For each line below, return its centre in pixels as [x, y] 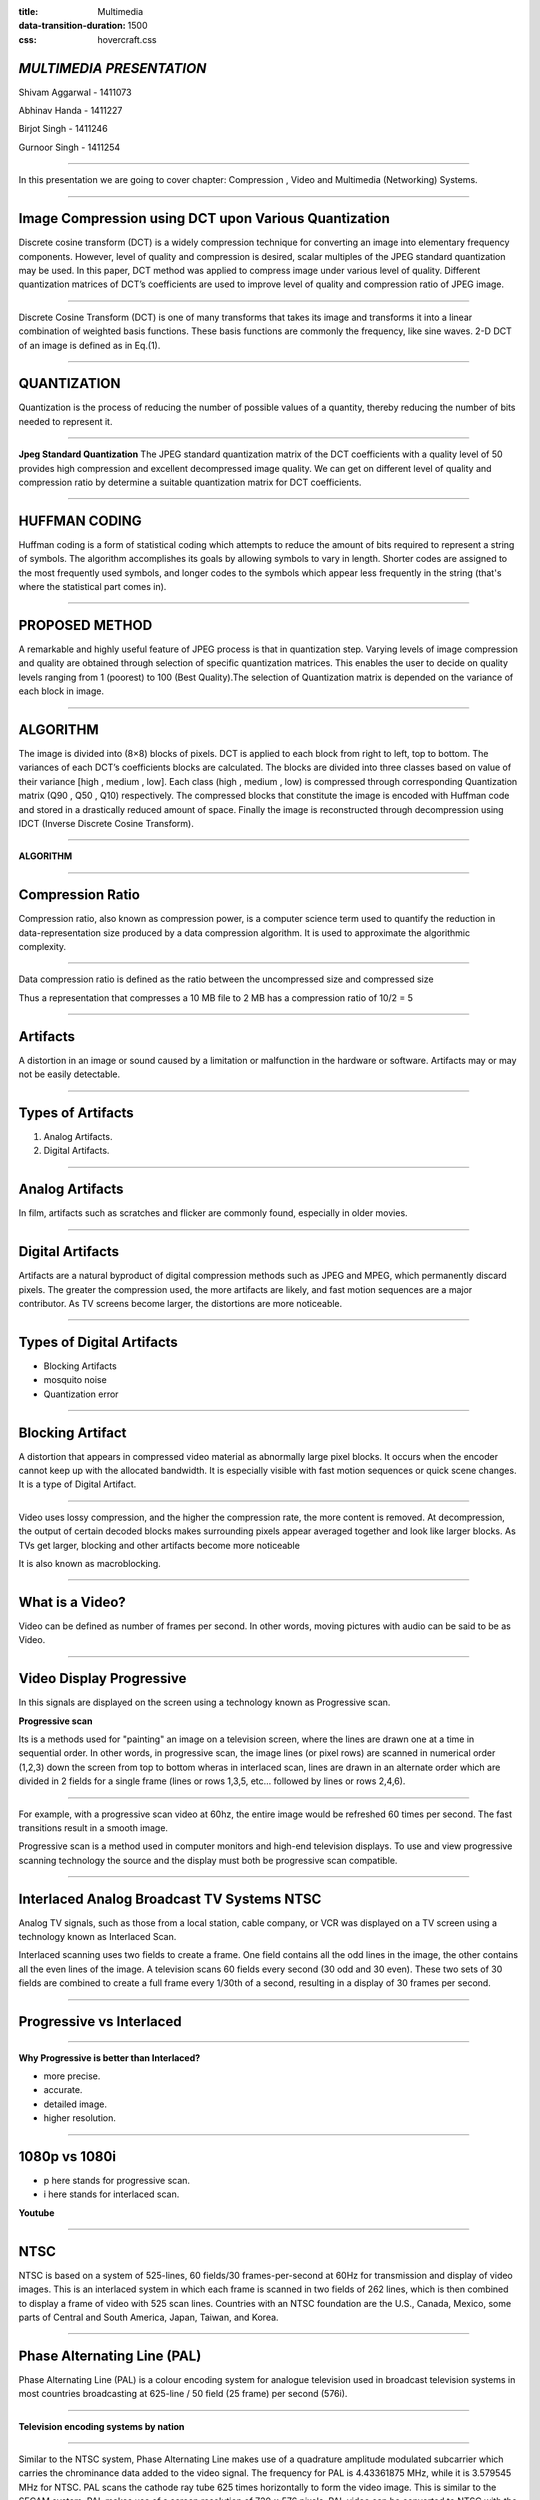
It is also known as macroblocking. [90, 1563]
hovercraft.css [127, 39]
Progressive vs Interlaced [100, 2021]
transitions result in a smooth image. [93, 1827]
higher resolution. [80, 2118]
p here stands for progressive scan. [116, 2181]
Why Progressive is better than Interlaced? [109, 2057]
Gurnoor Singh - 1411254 [69, 147]
